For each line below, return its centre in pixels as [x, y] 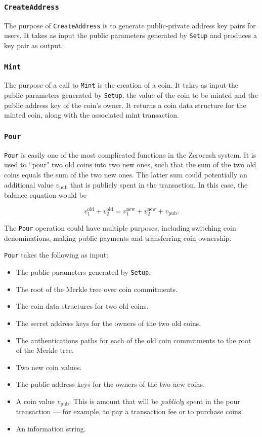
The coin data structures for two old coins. [82, 306]
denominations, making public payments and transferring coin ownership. [118, 238]
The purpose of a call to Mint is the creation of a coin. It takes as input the [121, 85]
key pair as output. [34, 45]
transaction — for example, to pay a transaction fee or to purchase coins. [129, 411]
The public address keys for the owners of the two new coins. [110, 384]
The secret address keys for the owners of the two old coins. [108, 323]
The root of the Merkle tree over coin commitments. [97, 289]
